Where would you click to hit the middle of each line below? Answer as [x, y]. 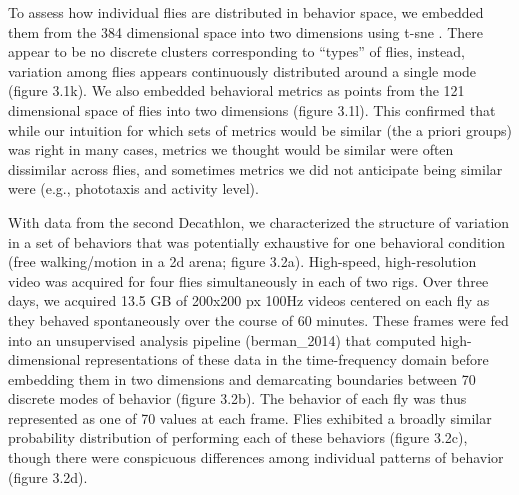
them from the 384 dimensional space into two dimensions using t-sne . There [245, 31]
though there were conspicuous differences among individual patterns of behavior [256, 457]
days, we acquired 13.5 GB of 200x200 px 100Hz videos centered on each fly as [249, 300]
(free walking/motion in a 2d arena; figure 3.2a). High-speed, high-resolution [242, 261]
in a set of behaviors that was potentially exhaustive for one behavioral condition [257, 241]
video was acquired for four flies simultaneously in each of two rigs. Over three [248, 280]
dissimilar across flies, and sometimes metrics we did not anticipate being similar [255, 168]
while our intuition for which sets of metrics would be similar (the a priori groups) [260, 129]
